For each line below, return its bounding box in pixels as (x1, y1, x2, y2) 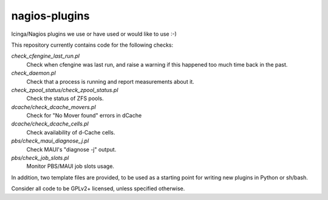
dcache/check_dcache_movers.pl (11, 103, 97, 110)
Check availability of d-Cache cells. (26, 128, 115, 136)
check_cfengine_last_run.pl (11, 52, 80, 60)
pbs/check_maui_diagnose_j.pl (11, 137, 89, 145)
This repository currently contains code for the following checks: (11, 41, 174, 48)
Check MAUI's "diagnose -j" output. (26, 145, 117, 153)
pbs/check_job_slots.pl (11, 155, 69, 162)
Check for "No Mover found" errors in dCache (26, 112, 142, 119)
